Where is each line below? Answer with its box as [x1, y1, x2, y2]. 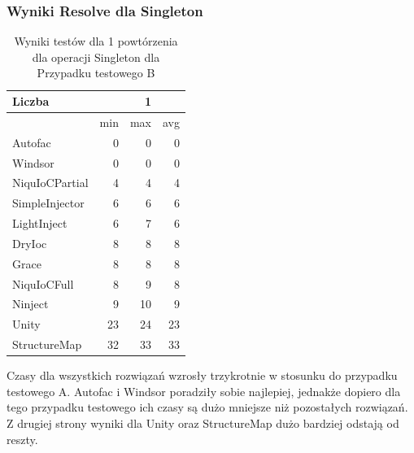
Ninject [12, 295, 49, 312]
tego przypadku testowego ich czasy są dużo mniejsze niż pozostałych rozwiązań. [7, 399, 408, 416]
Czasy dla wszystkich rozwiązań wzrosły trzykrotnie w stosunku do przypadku [7, 367, 398, 384]
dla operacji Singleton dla [32, 48, 160, 65]
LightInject [12, 215, 68, 232]
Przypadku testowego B [37, 64, 155, 81]
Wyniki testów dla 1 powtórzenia [14, 33, 178, 50]
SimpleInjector [12, 194, 85, 211]
